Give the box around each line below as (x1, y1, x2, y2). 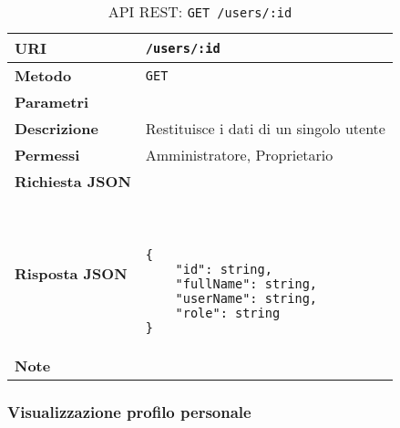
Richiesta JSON (15, 171, 131, 192)
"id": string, (175, 262, 272, 277)
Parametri (15, 91, 89, 112)
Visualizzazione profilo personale (7, 400, 251, 423)
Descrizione (15, 118, 98, 139)
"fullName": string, (175, 277, 318, 291)
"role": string (175, 306, 281, 320)
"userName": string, (175, 291, 318, 306)
